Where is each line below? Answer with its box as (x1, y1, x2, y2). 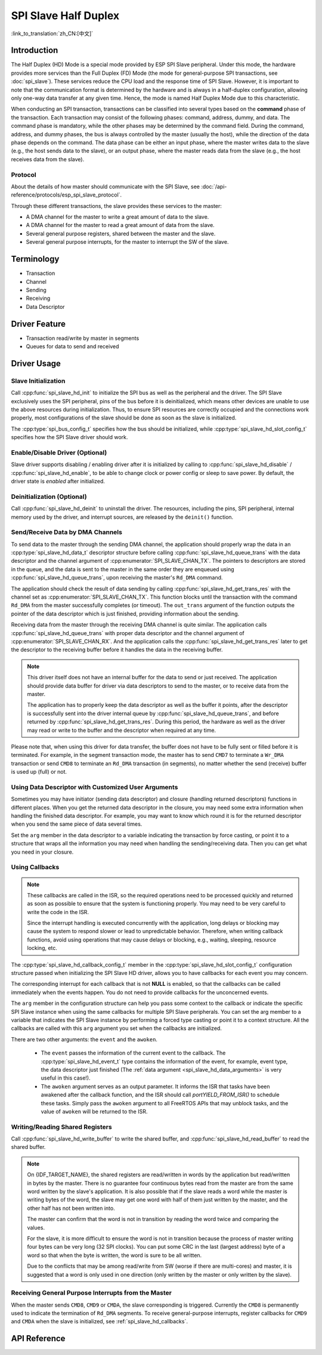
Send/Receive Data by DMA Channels (11, 528, 122, 537)
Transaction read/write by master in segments (26, 335, 140, 342)
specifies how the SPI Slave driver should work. (11, 434, 128, 441)
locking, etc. (27, 945, 58, 952)
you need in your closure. (11, 848, 74, 856)
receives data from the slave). (11, 155, 85, 163)
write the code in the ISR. (27, 908, 89, 915)
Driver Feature (11, 318, 66, 329)
